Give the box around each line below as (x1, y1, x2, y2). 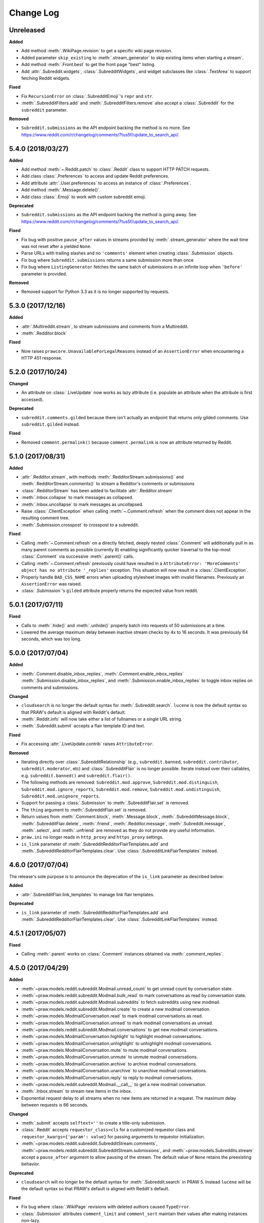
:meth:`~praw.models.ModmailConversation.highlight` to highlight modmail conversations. (21, 1034, 202, 1040)
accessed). (21, 396, 44, 402)
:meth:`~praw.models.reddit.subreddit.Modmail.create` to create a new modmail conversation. (21, 1006, 211, 1012)
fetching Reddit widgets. (21, 75, 70, 81)
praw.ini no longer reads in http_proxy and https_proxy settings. (21, 834, 164, 840)
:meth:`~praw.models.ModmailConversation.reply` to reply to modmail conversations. (21, 1074, 193, 1081)
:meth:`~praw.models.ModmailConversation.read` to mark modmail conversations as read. (21, 1013, 203, 1019)
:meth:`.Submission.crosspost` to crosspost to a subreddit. (21, 521, 139, 528)
